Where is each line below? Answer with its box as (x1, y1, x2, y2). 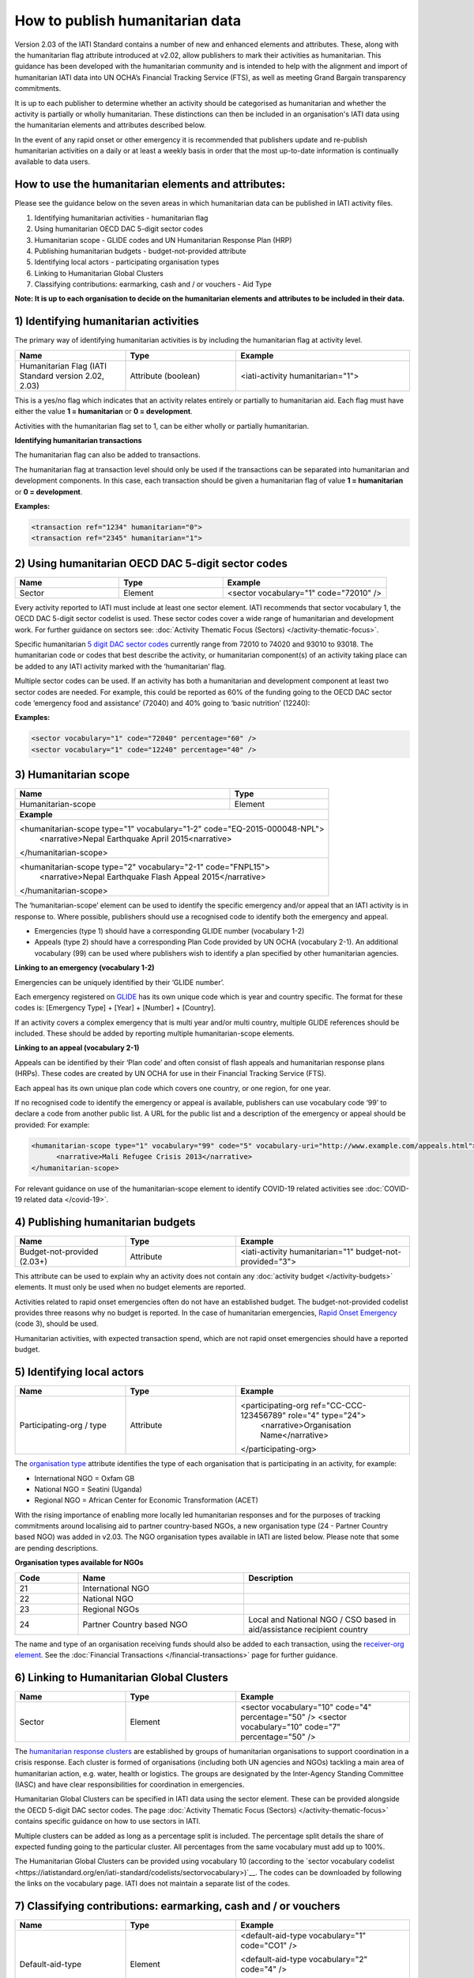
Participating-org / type (19, 1420, 107, 1431)
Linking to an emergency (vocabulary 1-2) (14, 963, 155, 972)
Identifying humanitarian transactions (14, 435, 142, 445)
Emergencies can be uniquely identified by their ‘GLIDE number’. (14, 977, 224, 987)
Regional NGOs (82, 1603, 140, 1614)
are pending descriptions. (14, 1543, 99, 1552)
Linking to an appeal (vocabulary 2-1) (14, 1043, 140, 1052)
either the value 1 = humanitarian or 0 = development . (14, 407, 193, 416)
